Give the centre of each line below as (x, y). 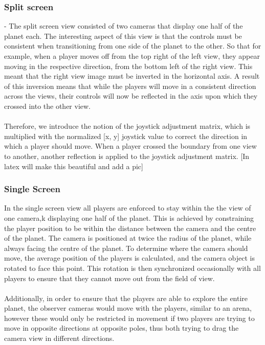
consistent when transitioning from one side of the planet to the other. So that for (133, 46)
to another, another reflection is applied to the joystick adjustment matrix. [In (127, 156)
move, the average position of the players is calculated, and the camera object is (129, 258)
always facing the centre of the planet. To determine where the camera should (126, 248)
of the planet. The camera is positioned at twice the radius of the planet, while (128, 238)
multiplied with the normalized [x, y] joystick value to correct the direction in (126, 136)
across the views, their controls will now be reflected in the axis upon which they (131, 96)
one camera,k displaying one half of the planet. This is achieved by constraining (129, 217)
